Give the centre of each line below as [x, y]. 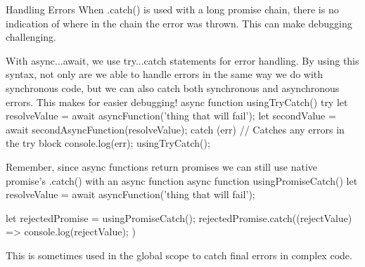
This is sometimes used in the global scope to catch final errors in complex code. [179, 255]
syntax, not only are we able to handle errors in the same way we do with [165, 74]
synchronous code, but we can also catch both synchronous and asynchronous [173, 87]
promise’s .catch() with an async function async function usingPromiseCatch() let [182, 180]
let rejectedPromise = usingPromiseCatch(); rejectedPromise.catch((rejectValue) [179, 217]
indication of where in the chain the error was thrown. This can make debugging [179, 23]
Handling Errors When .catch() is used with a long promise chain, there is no [172, 9]
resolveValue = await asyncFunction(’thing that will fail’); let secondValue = [171, 116]
